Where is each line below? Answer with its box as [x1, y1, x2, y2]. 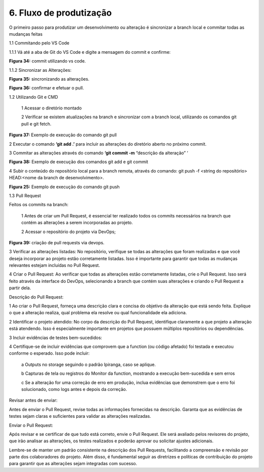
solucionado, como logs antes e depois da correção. [21, 386, 127, 392]
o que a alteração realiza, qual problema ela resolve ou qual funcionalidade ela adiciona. [9, 310, 187, 316]
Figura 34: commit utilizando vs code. [9, 58, 86, 64]
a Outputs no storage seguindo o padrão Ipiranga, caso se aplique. [21, 362, 156, 367]
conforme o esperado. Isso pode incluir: [9, 350, 90, 356]
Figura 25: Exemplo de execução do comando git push [9, 184, 120, 190]
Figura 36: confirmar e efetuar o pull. [9, 85, 84, 91]
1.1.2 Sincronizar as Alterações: [9, 67, 72, 73]
